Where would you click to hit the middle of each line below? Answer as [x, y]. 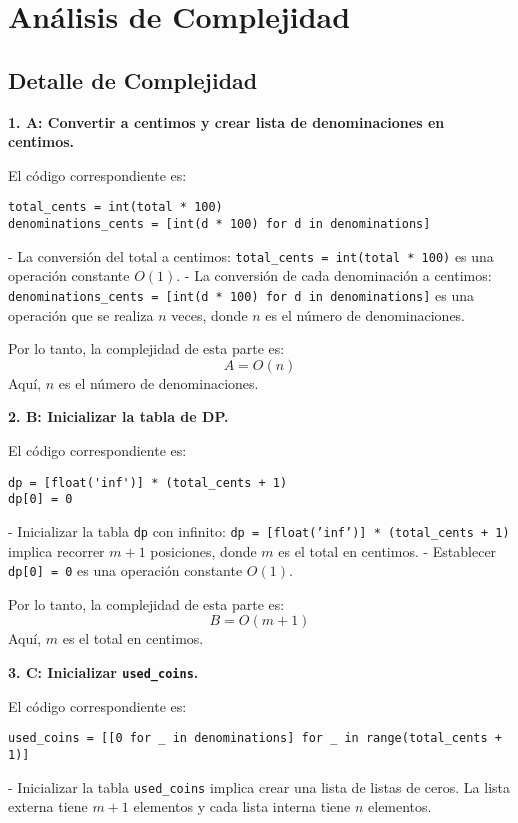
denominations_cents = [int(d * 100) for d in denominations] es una [241, 294]
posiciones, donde [203, 550]
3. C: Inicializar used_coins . [103, 671]
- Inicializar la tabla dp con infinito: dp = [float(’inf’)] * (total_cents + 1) [259, 530]
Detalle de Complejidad [133, 79]
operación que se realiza [81, 314]
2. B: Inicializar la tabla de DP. [118, 416]
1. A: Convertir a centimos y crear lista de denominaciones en [226, 121]
